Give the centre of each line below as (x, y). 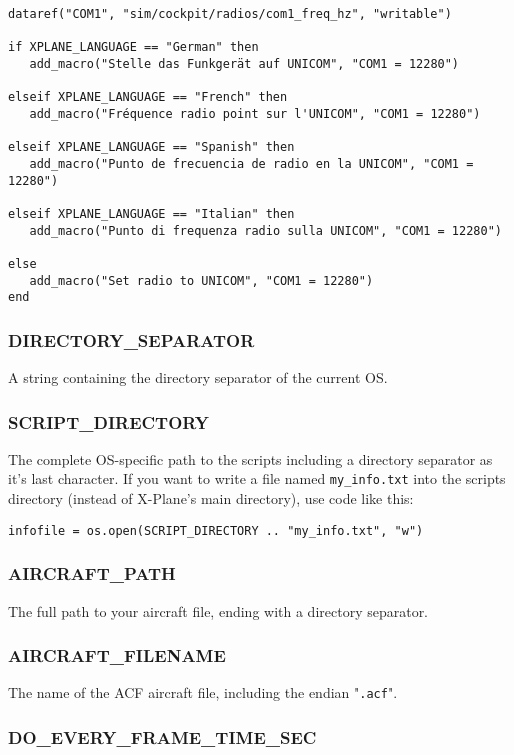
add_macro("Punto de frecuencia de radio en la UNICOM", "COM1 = (251, 163)
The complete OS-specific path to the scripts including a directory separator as (250, 458)
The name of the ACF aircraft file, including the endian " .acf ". (203, 692)
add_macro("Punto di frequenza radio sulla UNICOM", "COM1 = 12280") (265, 230)
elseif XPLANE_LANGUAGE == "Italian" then (151, 213)
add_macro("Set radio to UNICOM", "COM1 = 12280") (201, 280)
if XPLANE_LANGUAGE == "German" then (133, 47)
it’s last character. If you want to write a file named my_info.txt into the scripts (257, 478)
